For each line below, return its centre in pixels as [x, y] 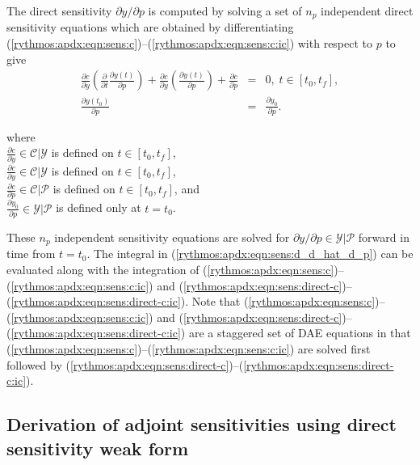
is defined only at [99, 207]
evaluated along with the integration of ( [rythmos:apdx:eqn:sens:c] [170, 270]
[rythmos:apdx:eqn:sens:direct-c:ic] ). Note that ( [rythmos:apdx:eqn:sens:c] [193, 301]
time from [31, 254]
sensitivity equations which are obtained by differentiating [150, 27]
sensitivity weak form [98, 448]
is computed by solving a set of [225, 11]
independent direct [367, 11]
